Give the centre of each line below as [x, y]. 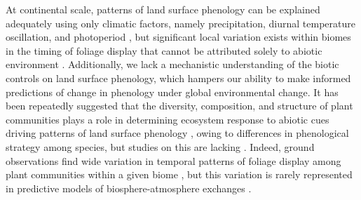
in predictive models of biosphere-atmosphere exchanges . [129, 188]
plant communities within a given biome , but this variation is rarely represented [179, 174]
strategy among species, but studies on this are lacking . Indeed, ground [160, 146]
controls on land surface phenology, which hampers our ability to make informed [178, 78]
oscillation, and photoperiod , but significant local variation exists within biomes [178, 37]
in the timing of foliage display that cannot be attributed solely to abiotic [164, 50]
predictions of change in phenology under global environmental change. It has [172, 92]
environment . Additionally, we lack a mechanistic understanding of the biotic [172, 64]
